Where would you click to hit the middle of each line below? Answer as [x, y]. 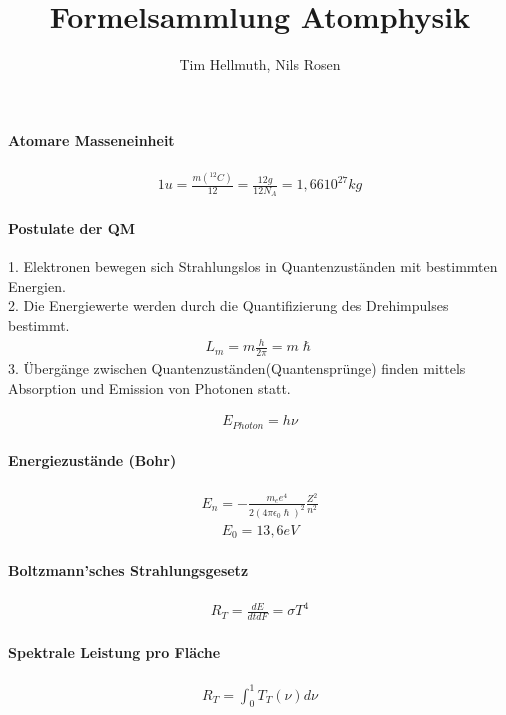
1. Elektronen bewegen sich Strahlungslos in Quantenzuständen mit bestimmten [253, 266]
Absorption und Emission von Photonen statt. [149, 387]
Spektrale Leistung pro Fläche [114, 651]
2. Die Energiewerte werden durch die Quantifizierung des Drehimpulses [228, 305]
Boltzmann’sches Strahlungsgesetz [128, 569]
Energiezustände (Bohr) [92, 460]
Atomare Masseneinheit [91, 139]
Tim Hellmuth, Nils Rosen [260, 64]
